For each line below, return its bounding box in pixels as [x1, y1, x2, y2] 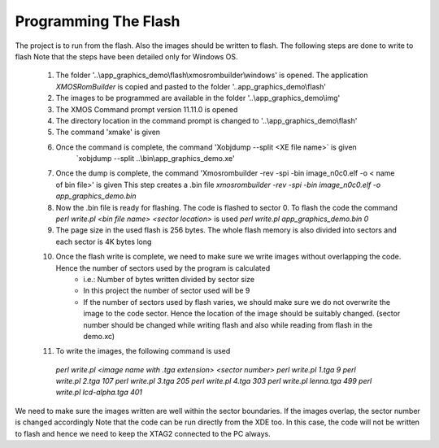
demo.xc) [83, 331, 115, 341]
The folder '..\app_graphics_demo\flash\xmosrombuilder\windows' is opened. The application [55, 70, 368, 80]
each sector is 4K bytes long [55, 237, 152, 246]
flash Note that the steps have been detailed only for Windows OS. [15, 51, 239, 61]
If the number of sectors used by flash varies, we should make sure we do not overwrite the [83, 297, 390, 307]
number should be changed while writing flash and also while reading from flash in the [83, 320, 373, 329]
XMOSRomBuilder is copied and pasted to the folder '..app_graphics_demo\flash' [55, 81, 327, 91]
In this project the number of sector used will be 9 [83, 285, 250, 296]
